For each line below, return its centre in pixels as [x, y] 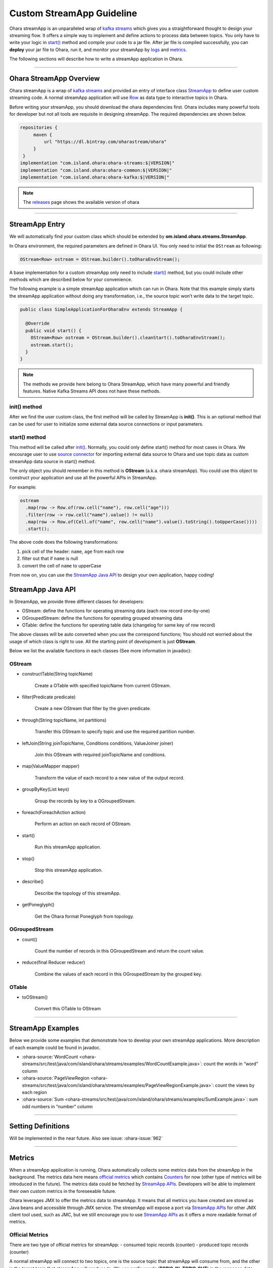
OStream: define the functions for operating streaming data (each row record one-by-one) [116, 611]
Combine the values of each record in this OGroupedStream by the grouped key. [118, 974]
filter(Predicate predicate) [49, 697]
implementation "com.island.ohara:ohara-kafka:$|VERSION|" [95, 177]
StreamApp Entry [37, 224]
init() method [26, 407]
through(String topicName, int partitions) [64, 720]
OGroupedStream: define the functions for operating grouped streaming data [102, 618]
